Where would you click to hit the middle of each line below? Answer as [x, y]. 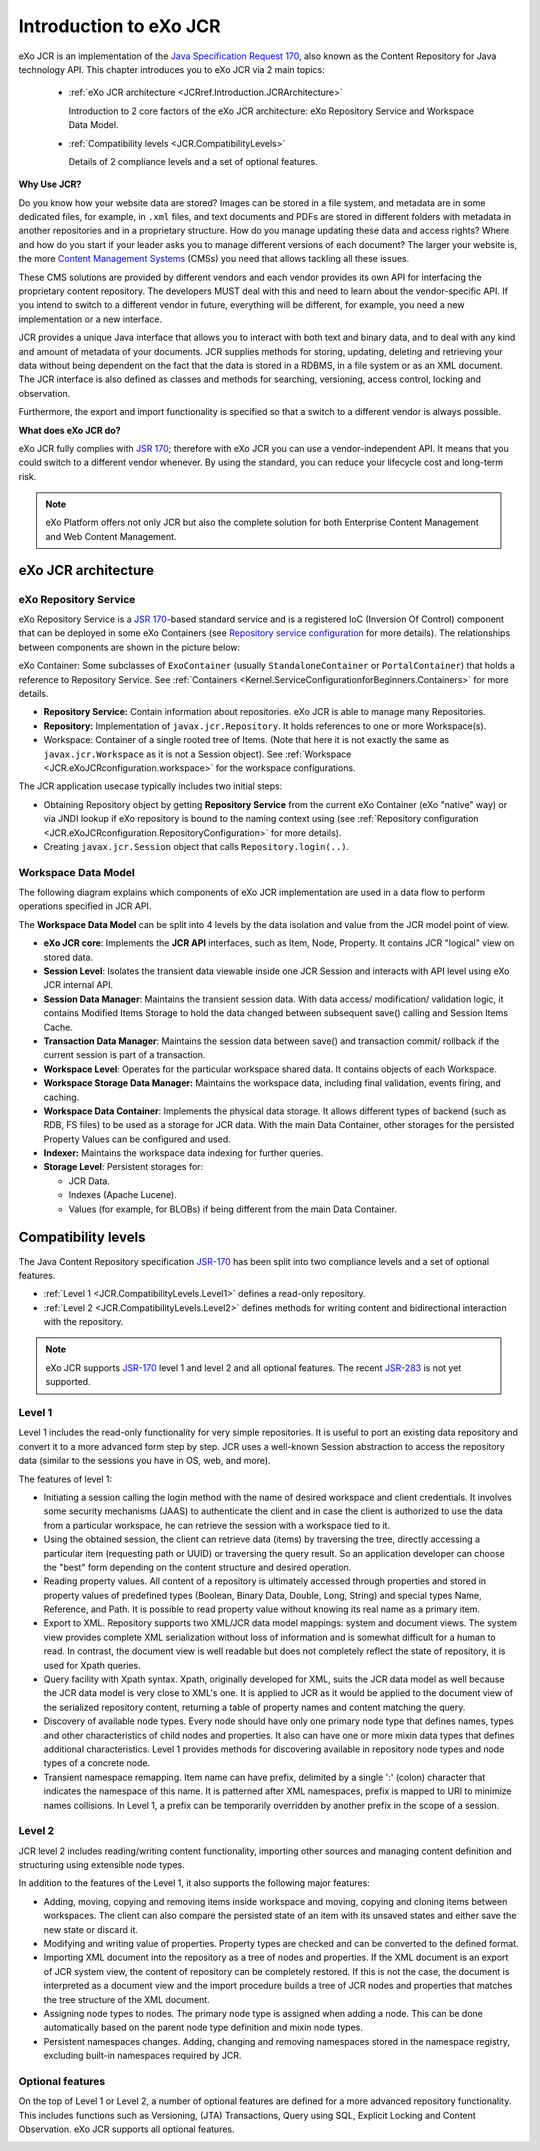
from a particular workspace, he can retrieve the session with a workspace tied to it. [216, 1525]
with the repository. [83, 1322]
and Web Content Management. [111, 536]
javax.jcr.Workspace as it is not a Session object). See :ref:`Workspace [197, 754]
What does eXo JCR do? [69, 430]
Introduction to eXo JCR [119, 26]
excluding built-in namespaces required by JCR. [142, 2056]
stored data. [68, 957]
